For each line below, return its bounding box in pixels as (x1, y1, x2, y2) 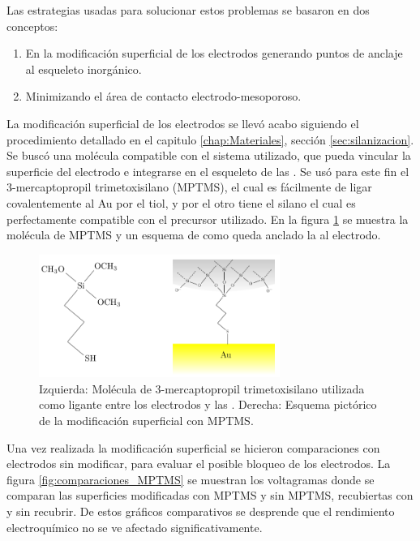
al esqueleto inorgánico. (25, 60, 142, 77)
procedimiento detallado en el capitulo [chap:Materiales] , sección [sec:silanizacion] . (6, 131, 414, 148)
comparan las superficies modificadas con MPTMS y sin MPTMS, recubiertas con (6, 487, 414, 504)
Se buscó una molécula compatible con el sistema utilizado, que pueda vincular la (6, 147, 411, 164)
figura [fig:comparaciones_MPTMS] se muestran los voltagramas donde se (6, 470, 375, 487)
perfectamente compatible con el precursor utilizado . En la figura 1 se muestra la (6, 210, 409, 227)
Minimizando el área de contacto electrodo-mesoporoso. (25, 88, 302, 105)
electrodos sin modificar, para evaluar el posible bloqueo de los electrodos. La (6, 455, 391, 472)
